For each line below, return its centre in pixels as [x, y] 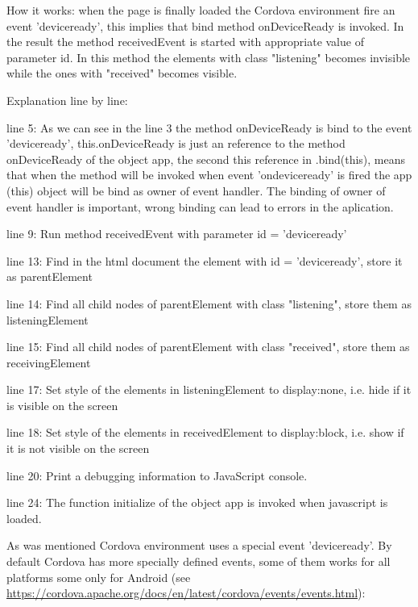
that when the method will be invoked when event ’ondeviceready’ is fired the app [209, 175]
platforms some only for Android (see [99, 577]
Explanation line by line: [67, 100]
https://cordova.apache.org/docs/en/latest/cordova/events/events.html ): [186, 593]
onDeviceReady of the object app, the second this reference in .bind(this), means [206, 159]
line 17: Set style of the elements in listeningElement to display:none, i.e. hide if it [209, 389]
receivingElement [49, 362]
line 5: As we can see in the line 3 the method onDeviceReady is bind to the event [209, 127]
